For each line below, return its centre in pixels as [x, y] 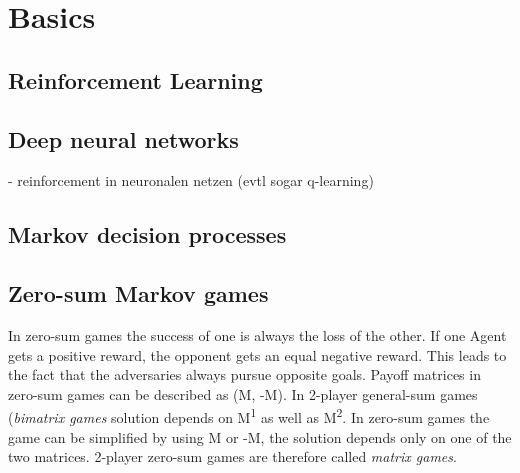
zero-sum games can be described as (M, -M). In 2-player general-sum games [243, 393]
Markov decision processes [147, 234]
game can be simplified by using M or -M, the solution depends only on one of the [260, 436]
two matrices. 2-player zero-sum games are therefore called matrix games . [232, 456]
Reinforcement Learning [135, 79]
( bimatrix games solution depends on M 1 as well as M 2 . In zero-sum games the [249, 415]
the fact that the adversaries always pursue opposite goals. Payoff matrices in [244, 374]
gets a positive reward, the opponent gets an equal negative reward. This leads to [257, 354]
